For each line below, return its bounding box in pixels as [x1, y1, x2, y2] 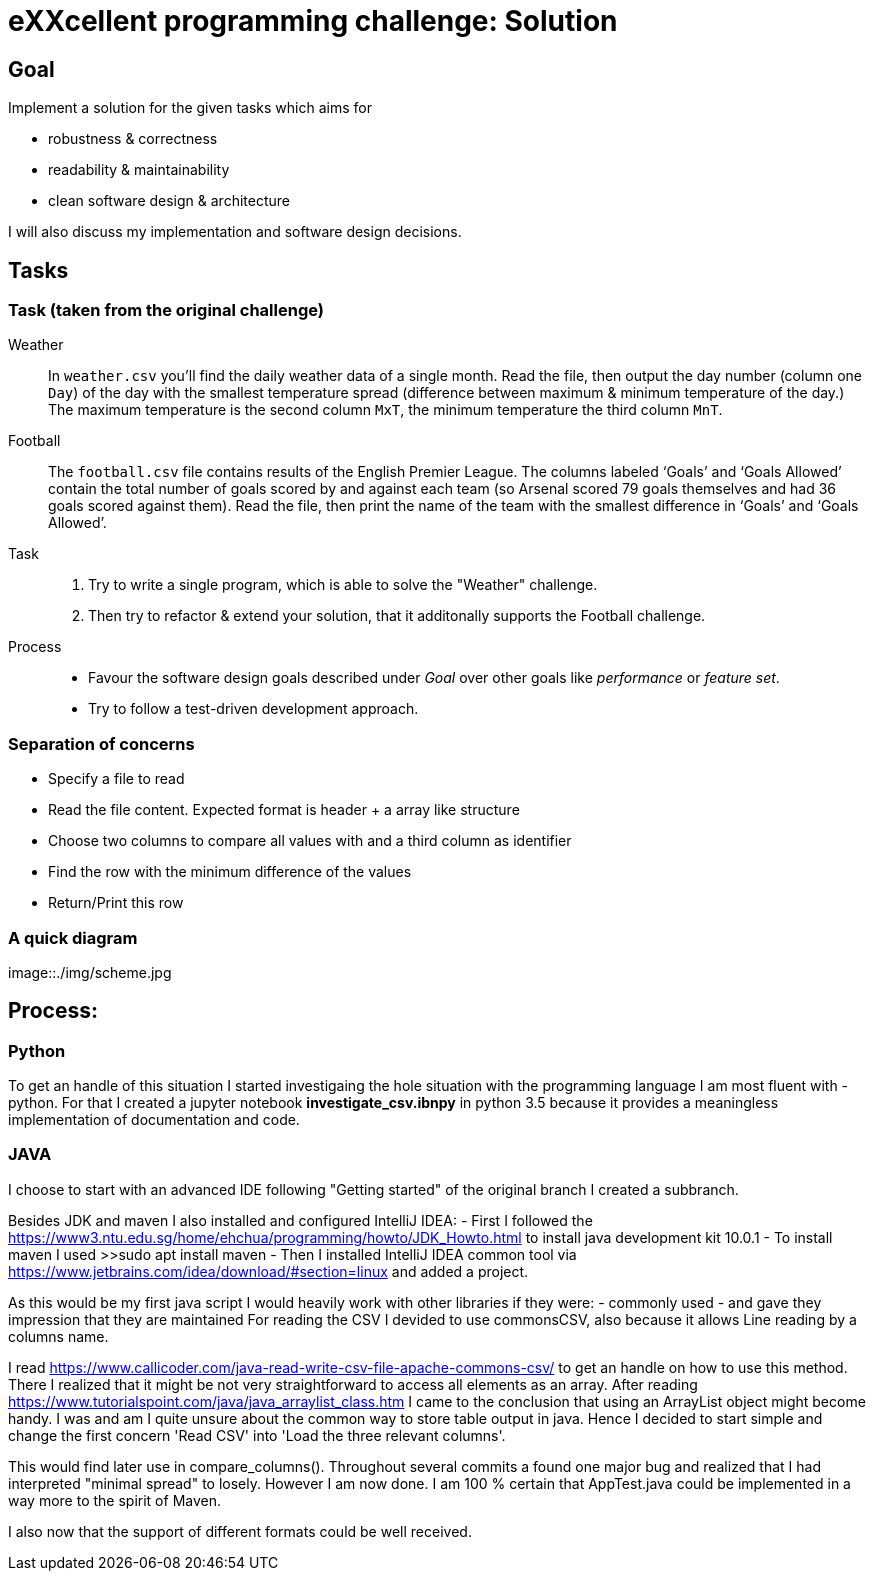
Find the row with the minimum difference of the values [48, 863, 412, 881]
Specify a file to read [48, 770, 185, 788]
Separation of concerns [8, 733, 195, 754]
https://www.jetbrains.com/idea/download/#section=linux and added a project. [8, 1262, 529, 1280]
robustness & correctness [48, 130, 218, 148]
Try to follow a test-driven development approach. [88, 700, 419, 718]
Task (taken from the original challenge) [8, 300, 324, 321]
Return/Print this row [48, 894, 184, 912]
